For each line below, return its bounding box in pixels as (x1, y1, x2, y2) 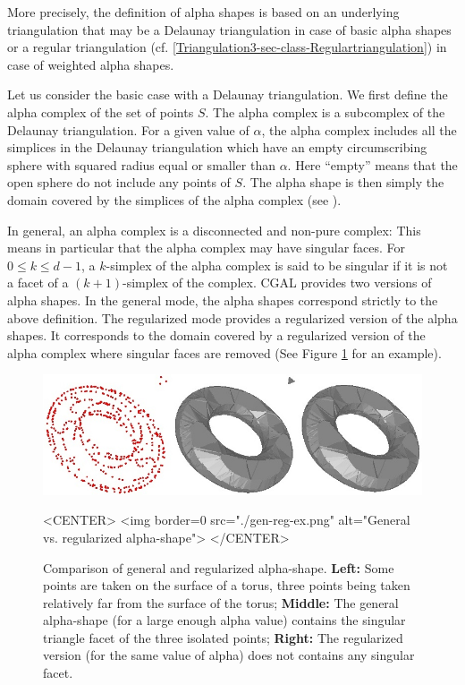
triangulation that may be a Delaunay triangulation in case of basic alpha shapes (7, 20, 452, 39)
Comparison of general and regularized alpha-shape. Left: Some (43, 558, 394, 577)
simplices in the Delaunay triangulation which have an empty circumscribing (7, 138, 427, 157)
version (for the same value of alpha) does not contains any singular (43, 646, 415, 664)
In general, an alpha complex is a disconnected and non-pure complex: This (7, 220, 421, 239)
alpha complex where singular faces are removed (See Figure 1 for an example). (7, 343, 442, 362)
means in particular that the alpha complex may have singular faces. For (7, 238, 406, 257)
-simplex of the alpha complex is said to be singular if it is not (106, 255, 448, 274)
